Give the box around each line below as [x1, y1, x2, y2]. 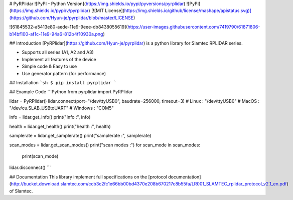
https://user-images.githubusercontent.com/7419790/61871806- [127, 24, 260, 30]
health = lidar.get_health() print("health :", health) [9, 123, 111, 129]
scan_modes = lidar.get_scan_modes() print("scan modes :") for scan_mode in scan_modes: [9, 142, 201, 148]
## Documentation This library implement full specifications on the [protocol [9, 173, 168, 180]
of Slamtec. [9, 188, 33, 194]
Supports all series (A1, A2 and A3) [22, 49, 94, 55]
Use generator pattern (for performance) [22, 70, 106, 76]
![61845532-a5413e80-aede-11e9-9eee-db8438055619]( [9, 24, 128, 30]
